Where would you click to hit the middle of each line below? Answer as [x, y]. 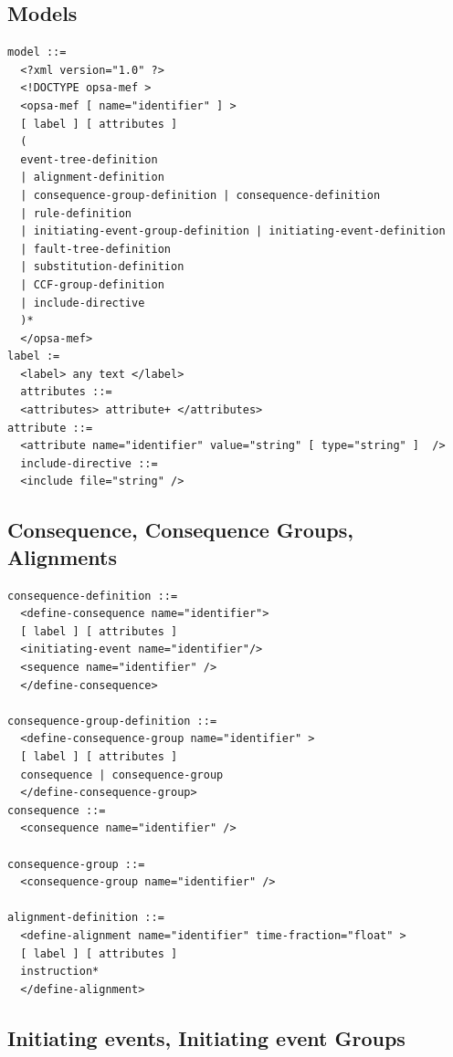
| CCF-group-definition [92, 284]
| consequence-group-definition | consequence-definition [200, 195]
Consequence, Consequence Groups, [180, 530]
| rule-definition [76, 213]
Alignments [62, 556]
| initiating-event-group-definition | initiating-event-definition [233, 231]
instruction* [60, 972]
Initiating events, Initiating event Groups [206, 1037]
